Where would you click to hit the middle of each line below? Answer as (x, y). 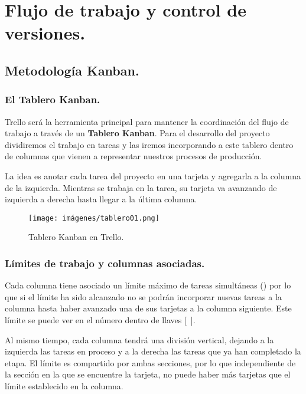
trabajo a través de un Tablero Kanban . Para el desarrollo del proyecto (137, 133)
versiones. (45, 33)
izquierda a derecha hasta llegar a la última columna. (101, 199)
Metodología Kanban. (72, 70)
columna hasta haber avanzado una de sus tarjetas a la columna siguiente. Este (148, 308)
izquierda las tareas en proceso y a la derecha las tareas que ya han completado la (153, 351)
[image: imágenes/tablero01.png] (94, 218)
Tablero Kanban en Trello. (76, 237)
